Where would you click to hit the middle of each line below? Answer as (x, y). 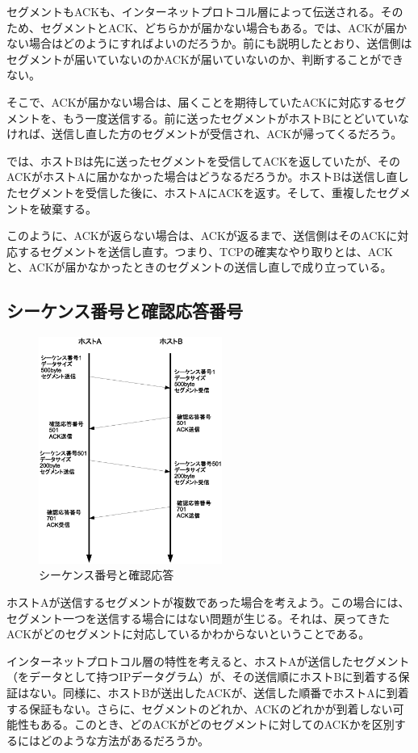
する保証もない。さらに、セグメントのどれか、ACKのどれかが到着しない (200, 708)
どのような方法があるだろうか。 (124, 740)
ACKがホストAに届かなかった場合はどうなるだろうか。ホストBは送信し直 (202, 177)
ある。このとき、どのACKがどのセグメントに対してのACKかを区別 (217, 724)
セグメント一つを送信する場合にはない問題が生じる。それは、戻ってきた (198, 618)
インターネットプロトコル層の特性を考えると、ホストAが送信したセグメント (208, 660)
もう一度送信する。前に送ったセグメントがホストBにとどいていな (236, 118)
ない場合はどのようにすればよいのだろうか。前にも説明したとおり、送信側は (209, 43)
